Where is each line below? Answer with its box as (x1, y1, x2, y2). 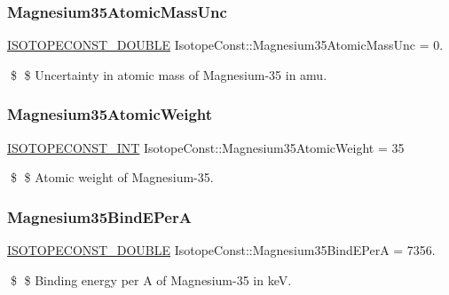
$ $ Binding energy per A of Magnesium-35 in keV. (10, 270, 292, 289)
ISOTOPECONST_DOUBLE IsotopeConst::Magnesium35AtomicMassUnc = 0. (7, 36, 444, 54)
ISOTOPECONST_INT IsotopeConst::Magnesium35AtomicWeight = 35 (7, 138, 405, 156)
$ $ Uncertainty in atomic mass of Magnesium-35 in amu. (10, 65, 327, 84)
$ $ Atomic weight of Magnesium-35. (10, 168, 214, 187)
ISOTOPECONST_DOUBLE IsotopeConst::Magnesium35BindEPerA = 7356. (7, 241, 436, 259)
